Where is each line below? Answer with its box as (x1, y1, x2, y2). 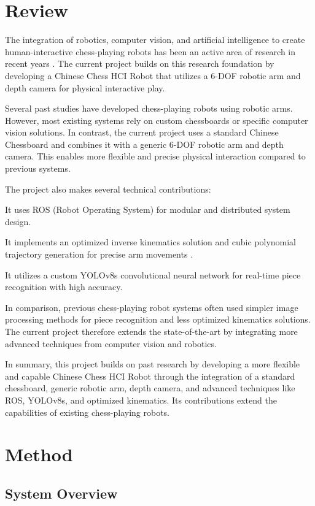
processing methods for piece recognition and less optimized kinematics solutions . (5, 313, 311, 326)
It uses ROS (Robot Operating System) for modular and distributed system (5, 203, 290, 216)
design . (5, 215, 31, 228)
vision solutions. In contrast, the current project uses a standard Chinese (5, 126, 279, 139)
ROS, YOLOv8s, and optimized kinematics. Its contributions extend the (5, 393, 277, 406)
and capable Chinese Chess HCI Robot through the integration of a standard (5, 369, 295, 382)
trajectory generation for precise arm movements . (5, 248, 193, 261)
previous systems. (5, 162, 71, 175)
